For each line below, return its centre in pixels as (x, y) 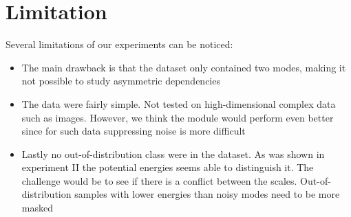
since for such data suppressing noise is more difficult (134, 131)
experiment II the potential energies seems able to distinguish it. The (168, 167)
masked (37, 208)
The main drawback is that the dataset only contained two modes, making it (184, 67)
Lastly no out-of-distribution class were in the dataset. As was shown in (173, 153)
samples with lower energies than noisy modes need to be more (207, 194)
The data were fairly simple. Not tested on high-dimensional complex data (179, 103)
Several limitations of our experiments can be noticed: (119, 44)
